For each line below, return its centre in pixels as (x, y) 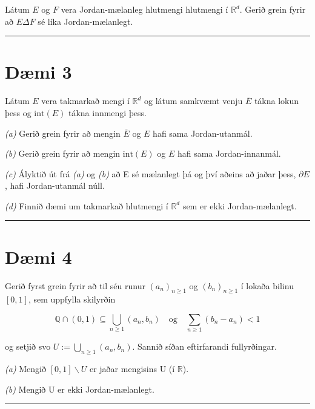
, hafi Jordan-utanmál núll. (55, 185)
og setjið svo (28, 346)
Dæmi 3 (38, 72)
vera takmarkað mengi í (85, 101)
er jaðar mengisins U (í (132, 369)
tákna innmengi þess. (107, 112)
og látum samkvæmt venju (194, 101)
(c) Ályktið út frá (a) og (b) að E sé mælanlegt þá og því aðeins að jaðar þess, (151, 173)
